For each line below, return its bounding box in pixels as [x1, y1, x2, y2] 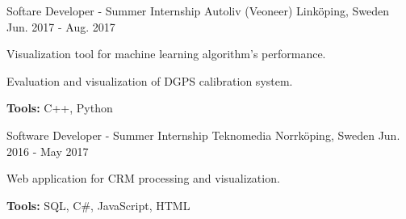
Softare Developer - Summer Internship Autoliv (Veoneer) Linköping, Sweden [6, 2, 390, 19]
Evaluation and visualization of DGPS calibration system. [6, 72, 293, 89]
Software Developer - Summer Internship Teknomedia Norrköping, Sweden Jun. [6, 126, 400, 143]
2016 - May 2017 [6, 142, 89, 159]
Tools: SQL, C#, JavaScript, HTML [6, 196, 190, 213]
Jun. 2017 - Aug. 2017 [6, 18, 115, 35]
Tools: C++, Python [6, 99, 113, 116]
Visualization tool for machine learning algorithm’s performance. [6, 45, 326, 62]
